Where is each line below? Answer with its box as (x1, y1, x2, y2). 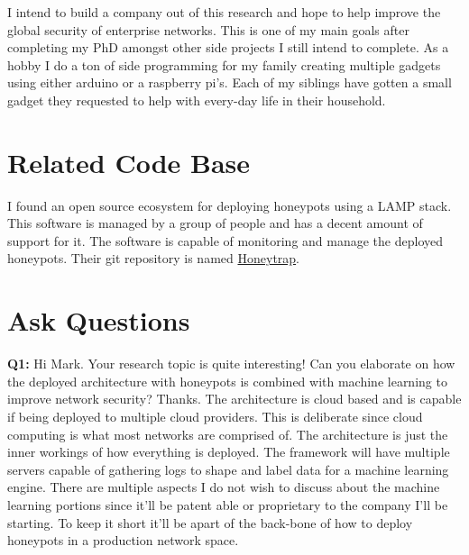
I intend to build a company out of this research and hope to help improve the (7, 3, 441, 21)
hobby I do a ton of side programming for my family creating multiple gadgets (7, 55, 441, 74)
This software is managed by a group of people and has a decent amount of (7, 214, 423, 232)
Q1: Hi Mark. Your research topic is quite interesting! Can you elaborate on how (7, 354, 455, 373)
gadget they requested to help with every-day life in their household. (7, 90, 386, 109)
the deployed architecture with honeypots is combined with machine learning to (7, 371, 447, 390)
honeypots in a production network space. (7, 531, 239, 550)
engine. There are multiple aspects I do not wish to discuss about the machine (7, 478, 440, 496)
